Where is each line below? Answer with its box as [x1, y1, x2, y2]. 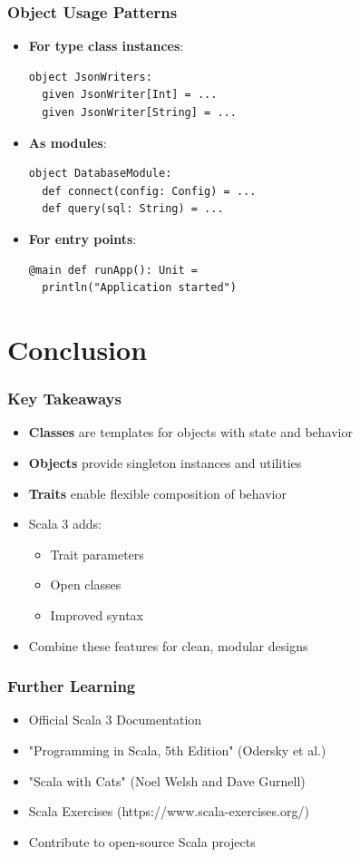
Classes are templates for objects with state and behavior [28, 423, 353, 442]
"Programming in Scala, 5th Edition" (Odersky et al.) [28, 740, 326, 759]
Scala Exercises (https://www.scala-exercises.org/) [28, 802, 309, 821]
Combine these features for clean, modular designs [28, 636, 308, 655]
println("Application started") [42, 281, 237, 295]
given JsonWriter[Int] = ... [42, 88, 218, 102]
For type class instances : [28, 36, 184, 55]
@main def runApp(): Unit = [28, 263, 198, 277]
